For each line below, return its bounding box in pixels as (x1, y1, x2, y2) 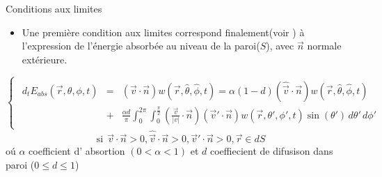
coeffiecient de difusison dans (210, 144, 333, 158)
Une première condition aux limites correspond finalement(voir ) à (22, 24, 305, 39)
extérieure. (22, 52, 67, 66)
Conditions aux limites (6, 1, 102, 15)
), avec (266, 38, 294, 53)
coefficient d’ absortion (29, 144, 125, 158)
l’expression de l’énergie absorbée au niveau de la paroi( (22, 38, 260, 53)
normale (307, 38, 342, 53)
